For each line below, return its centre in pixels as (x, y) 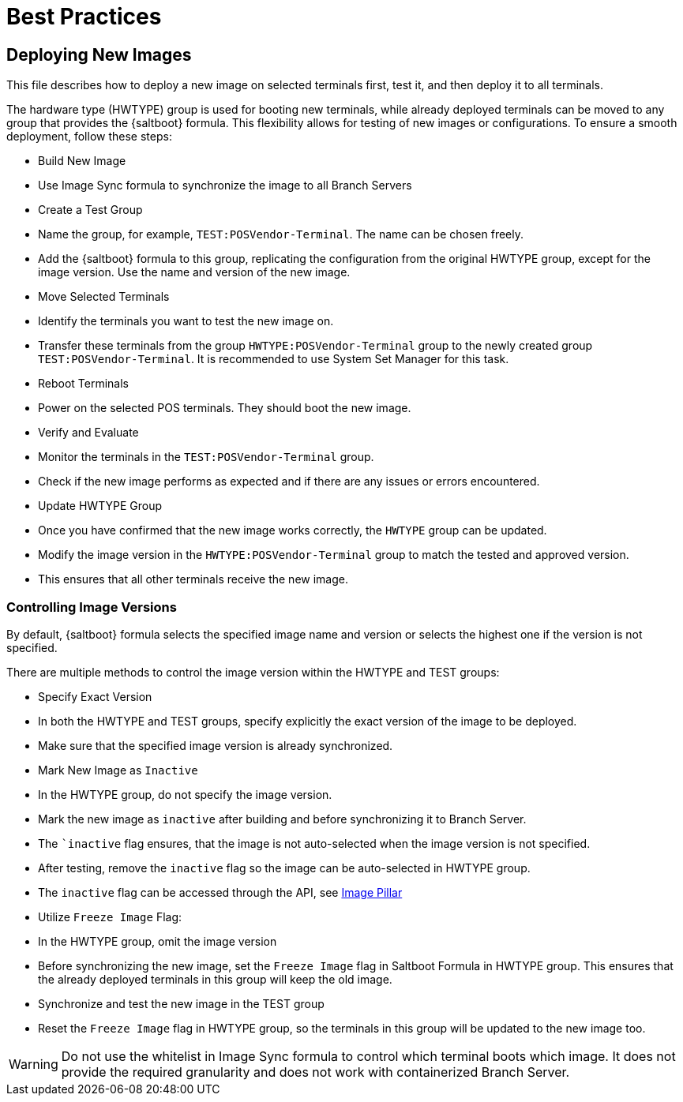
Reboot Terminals (84, 384)
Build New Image (82, 161)
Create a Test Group (90, 210)
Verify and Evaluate (88, 433)
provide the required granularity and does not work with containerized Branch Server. (315, 1072)
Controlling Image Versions (92, 607)
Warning (34, 1064)
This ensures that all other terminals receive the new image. (193, 579)
